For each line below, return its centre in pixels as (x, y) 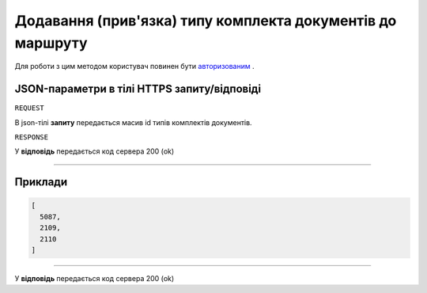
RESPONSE (32, 137)
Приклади (41, 182)
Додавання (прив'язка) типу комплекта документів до (206, 21)
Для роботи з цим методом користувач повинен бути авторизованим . (134, 67)
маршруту (51, 43)
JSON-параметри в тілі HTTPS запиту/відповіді (138, 89)
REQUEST (30, 108)
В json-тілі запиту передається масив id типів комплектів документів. (133, 122)
